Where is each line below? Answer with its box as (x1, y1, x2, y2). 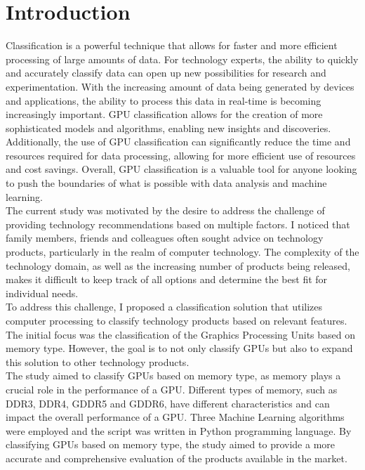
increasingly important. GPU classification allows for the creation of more (6, 107, 323, 122)
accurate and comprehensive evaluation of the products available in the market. (6, 450, 347, 465)
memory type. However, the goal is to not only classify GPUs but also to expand (6, 341, 353, 355)
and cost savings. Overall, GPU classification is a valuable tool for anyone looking (6, 162, 357, 176)
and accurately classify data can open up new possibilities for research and (6, 65, 326, 80)
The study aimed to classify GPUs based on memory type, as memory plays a (6, 368, 341, 383)
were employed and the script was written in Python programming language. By (6, 423, 352, 438)
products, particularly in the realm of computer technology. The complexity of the (6, 244, 359, 259)
